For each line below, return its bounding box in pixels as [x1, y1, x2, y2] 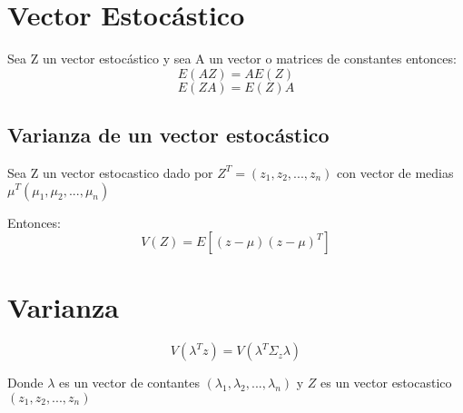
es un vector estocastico [320, 373, 452, 392]
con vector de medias [337, 162, 454, 182]
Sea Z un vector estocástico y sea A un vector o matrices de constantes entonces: [7, 49, 457, 68]
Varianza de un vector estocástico [7, 121, 330, 149]
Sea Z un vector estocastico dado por [7, 162, 213, 182]
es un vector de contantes [58, 373, 200, 392]
